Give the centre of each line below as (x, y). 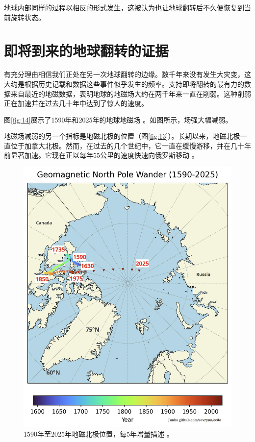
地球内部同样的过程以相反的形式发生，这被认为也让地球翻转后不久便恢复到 (124, 7)
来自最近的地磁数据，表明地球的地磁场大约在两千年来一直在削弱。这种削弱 (131, 93)
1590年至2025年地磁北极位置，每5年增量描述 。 (99, 433)
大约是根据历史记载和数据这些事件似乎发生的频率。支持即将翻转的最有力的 (124, 84)
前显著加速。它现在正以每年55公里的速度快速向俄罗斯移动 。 (101, 155)
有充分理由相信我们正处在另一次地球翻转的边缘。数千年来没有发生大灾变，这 (127, 74)
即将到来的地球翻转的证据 (87, 51)
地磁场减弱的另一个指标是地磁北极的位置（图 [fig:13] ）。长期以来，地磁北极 (122, 136)
